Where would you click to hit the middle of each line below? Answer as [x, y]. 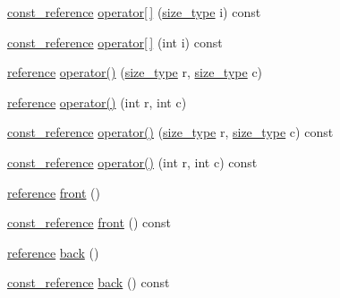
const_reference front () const [89, 222]
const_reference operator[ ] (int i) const [115, 42]
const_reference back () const [89, 282]
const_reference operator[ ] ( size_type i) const [134, 12]
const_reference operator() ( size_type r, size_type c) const [170, 132]
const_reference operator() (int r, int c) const [132, 162]
